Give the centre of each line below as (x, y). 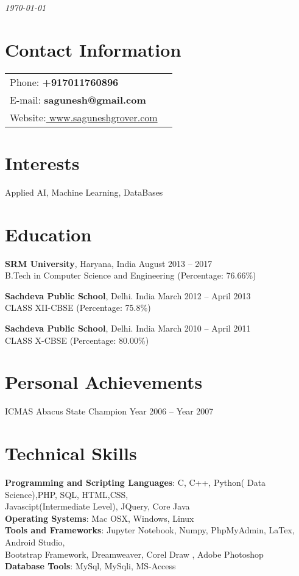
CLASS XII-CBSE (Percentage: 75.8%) (78, 308)
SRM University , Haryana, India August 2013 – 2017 (109, 263)
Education (48, 234)
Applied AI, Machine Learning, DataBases (84, 192)
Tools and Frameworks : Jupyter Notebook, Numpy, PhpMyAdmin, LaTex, (150, 530)
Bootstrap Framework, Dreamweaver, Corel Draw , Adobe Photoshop (134, 554)
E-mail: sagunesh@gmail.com (78, 99)
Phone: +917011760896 (64, 82)
